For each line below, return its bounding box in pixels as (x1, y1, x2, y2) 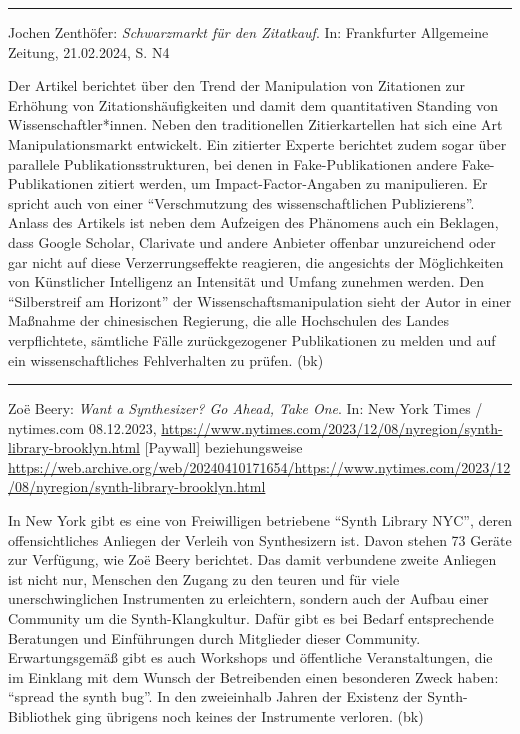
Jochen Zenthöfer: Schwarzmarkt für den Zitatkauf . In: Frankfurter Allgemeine (8, 22, 489, 42)
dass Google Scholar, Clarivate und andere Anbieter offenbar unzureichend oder (8, 231, 496, 252)
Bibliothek (8, 706, 72, 726)
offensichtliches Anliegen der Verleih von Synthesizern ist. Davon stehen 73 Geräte (8, 529, 512, 550)
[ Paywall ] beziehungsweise (144, 437, 303, 458)
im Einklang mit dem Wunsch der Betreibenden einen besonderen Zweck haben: (8, 666, 499, 687)
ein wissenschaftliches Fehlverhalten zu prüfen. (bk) (8, 349, 324, 370)
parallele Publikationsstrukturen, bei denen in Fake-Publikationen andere (8, 153, 457, 174)
